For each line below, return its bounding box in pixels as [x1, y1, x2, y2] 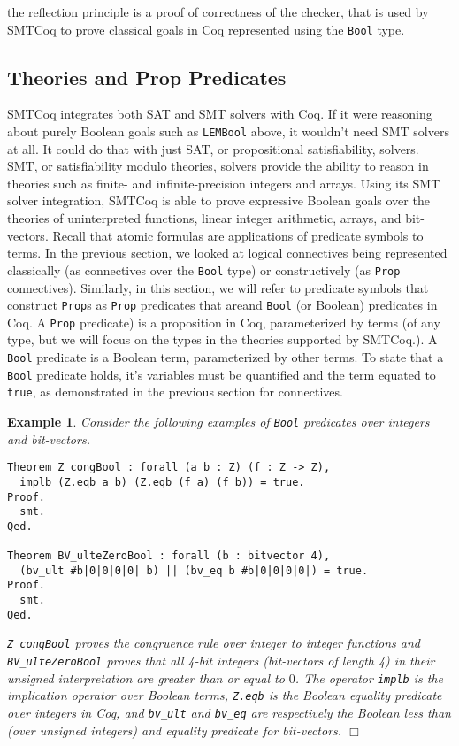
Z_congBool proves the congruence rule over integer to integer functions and [7, 634, 420, 652]
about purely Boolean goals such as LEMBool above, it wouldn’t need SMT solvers [7, 122, 449, 141]
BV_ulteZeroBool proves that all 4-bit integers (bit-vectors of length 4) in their [7, 651, 435, 670]
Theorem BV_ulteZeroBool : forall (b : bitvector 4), [7, 550, 331, 563]
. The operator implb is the [295, 668, 443, 687]
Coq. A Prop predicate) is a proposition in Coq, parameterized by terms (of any [7, 312, 440, 331]
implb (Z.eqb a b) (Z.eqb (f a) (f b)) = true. [19, 475, 305, 488]
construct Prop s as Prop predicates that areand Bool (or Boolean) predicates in [7, 296, 438, 314]
